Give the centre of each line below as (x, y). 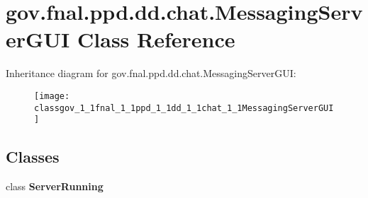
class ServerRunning (55, 186)
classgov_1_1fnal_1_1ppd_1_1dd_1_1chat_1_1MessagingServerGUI (184, 108)
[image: (52, 96)
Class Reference (156, 39)
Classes (33, 157)
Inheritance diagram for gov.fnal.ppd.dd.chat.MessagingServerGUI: (151, 73)
